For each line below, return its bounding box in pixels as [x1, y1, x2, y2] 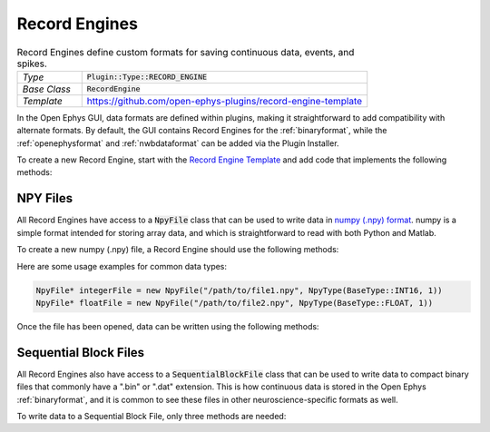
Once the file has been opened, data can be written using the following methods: [16, 320, 319, 331]
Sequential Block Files [16, 345, 145, 360]
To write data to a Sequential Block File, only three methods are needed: [16, 411, 287, 421]
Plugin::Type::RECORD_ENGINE [86, 73, 208, 82]
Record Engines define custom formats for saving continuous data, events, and [16, 45, 355, 58]
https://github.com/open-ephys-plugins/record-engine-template [86, 94, 363, 107]
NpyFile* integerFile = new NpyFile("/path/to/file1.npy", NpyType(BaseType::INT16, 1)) [35, 285, 444, 295]
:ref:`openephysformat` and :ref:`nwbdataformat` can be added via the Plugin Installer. [16, 137, 339, 149]
